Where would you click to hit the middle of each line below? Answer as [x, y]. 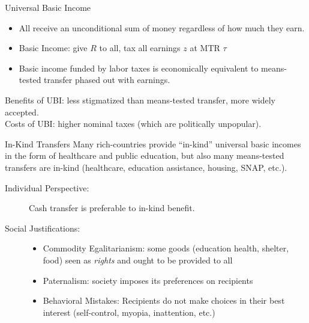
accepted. [22, 112]
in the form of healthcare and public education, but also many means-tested [145, 155]
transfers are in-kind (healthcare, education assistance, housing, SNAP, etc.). [146, 167]
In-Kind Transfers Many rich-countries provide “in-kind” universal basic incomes [153, 143]
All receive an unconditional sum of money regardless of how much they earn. [162, 27]
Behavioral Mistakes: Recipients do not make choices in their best [164, 300]
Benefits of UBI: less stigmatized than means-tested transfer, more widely [140, 100]
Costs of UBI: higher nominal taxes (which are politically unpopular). [133, 124]
